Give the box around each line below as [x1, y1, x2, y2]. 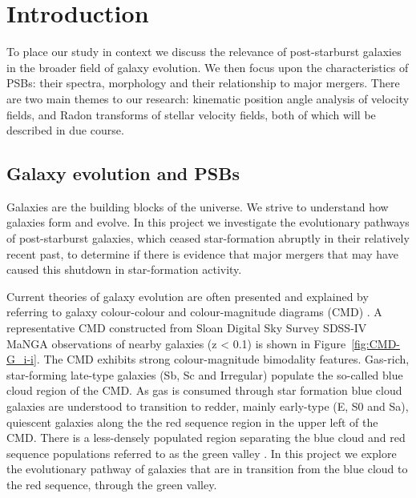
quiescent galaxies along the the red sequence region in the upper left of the [6, 413, 378, 430]
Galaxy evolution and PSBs [6, 161, 240, 186]
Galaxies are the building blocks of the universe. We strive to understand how [6, 198, 389, 215]
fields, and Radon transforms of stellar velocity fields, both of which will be [6, 106, 376, 122]
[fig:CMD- [351, 335, 400, 351]
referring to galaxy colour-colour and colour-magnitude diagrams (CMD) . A [6, 303, 382, 320]
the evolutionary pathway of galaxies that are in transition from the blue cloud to [6, 460, 408, 477]
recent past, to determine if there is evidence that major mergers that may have [6, 245, 398, 262]
